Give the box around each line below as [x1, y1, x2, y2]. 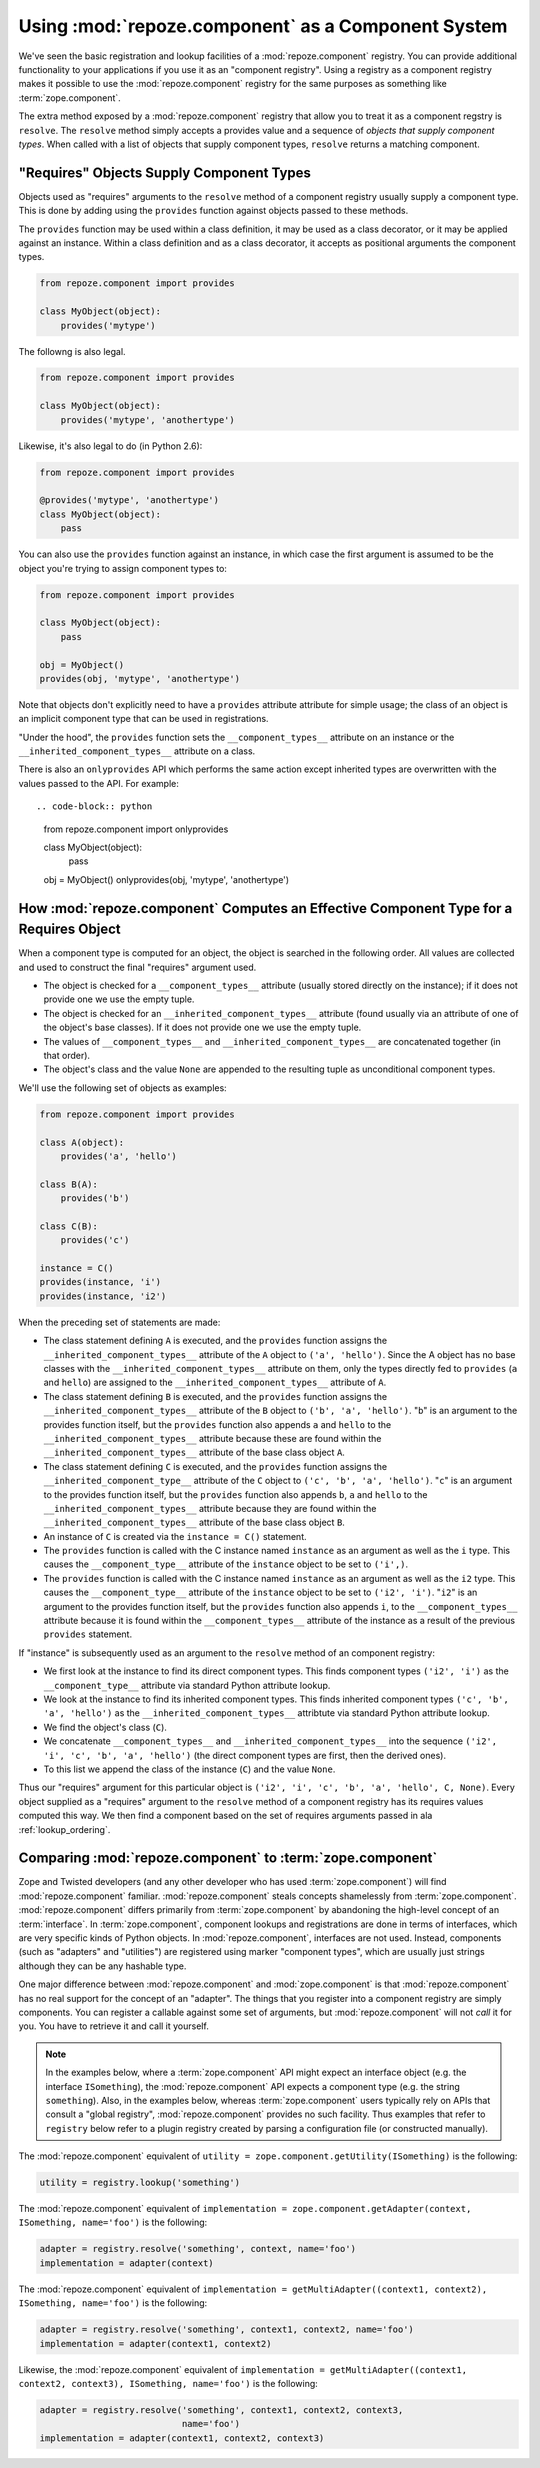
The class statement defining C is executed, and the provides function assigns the [43, 1460, 388, 1472]
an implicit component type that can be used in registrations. [18, 713, 269, 725]
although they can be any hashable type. [18, 1960, 187, 1972]
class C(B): [39, 1220, 99, 1232]
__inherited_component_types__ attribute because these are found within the [43, 1432, 382, 1444]
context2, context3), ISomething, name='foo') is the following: [18, 2377, 319, 2389]
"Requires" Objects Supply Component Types [18, 164, 312, 181]
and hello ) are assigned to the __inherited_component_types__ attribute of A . [43, 1376, 387, 1389]
